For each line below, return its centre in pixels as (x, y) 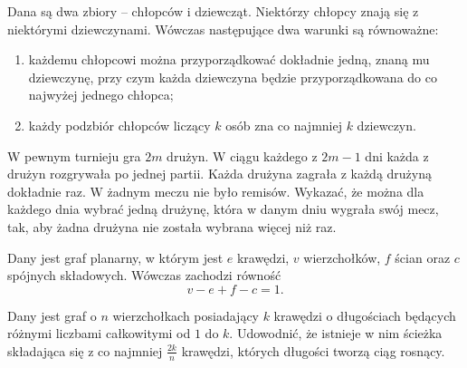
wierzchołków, (342, 257)
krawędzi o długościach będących (365, 315)
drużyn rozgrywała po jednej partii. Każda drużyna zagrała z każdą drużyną (220, 174)
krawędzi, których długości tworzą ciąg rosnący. (313, 350)
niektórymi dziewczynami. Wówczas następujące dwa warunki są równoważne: (223, 29)
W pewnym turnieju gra (74, 155)
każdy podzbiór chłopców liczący (119, 125)
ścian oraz (423, 257)
